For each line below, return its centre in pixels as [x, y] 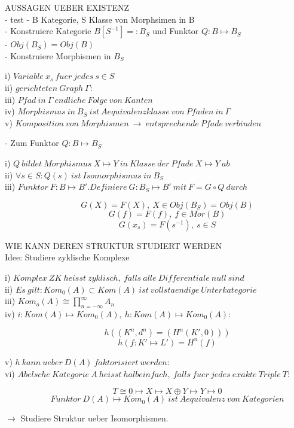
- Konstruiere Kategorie [48, 31]
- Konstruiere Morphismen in [58, 55]
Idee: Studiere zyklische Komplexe [67, 257]
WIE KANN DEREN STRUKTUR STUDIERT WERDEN [114, 245]
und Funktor [176, 31]
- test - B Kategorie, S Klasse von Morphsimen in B [100, 19]
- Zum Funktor [32, 143]
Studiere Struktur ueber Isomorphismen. [94, 418]
